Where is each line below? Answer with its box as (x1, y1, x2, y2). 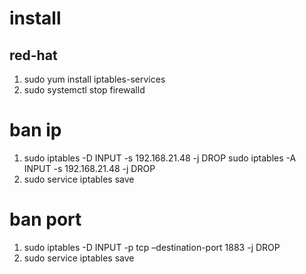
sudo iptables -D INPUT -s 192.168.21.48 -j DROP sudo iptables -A (23, 152, 297, 164)
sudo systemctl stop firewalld (23, 84, 146, 96)
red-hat (9, 47, 58, 64)
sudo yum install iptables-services (23, 73, 166, 85)
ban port (9, 208, 82, 231)
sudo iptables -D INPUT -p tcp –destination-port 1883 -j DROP (23, 241, 281, 253)
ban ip (9, 119, 62, 142)
